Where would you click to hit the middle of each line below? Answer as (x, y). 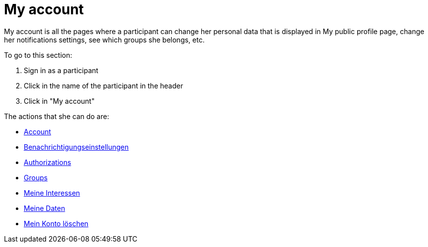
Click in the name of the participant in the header (103, 85)
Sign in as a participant (61, 70)
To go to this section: (38, 55)
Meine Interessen (52, 193)
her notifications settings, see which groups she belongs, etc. (104, 40)
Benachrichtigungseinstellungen (76, 147)
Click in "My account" (59, 101)
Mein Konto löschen (56, 223)
